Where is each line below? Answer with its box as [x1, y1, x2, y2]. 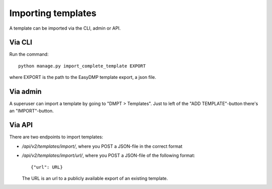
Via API [9, 121, 33, 129]
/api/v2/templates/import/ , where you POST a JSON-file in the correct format [22, 143, 182, 149]
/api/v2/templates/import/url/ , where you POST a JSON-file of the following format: [22, 152, 195, 158]
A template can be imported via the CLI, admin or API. [9, 25, 121, 31]
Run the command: [9, 51, 49, 57]
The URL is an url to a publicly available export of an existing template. [22, 175, 168, 181]
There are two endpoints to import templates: [9, 134, 103, 140]
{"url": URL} [31, 164, 63, 170]
